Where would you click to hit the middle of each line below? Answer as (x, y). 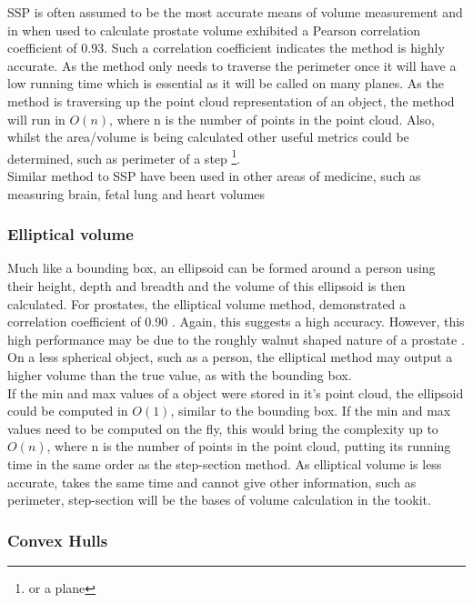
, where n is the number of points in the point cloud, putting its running (249, 446)
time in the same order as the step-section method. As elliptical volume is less (225, 463)
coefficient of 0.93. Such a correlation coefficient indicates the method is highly (226, 48)
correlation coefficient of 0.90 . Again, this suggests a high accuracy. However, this (236, 322)
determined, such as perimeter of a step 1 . (124, 156)
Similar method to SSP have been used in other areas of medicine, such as (214, 176)
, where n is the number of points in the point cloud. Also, (272, 119)
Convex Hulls (58, 540)
